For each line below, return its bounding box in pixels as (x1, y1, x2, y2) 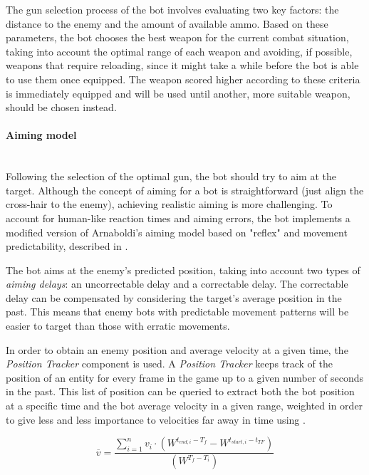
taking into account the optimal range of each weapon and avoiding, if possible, (6, 43, 353, 58)
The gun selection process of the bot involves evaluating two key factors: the (6, 2, 339, 16)
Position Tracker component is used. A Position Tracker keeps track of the (6, 356, 333, 371)
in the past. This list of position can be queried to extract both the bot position (6, 384, 355, 399)
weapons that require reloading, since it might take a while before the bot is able (6, 58, 359, 73)
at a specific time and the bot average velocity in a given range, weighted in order (6, 398, 363, 413)
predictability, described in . (6, 239, 128, 254)
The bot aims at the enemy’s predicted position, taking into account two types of (6, 262, 360, 277)
